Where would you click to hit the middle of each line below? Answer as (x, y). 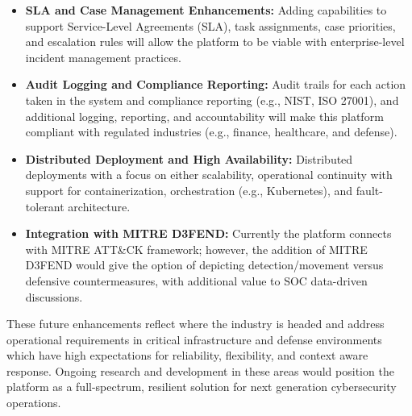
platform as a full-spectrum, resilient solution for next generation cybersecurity (202, 387)
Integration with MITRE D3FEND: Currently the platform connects (208, 233)
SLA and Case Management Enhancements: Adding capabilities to (206, 10)
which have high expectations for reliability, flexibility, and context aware (187, 355)
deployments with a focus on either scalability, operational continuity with (209, 175)
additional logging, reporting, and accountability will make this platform (204, 116)
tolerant (45, 206)
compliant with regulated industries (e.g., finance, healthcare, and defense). (211, 132)
